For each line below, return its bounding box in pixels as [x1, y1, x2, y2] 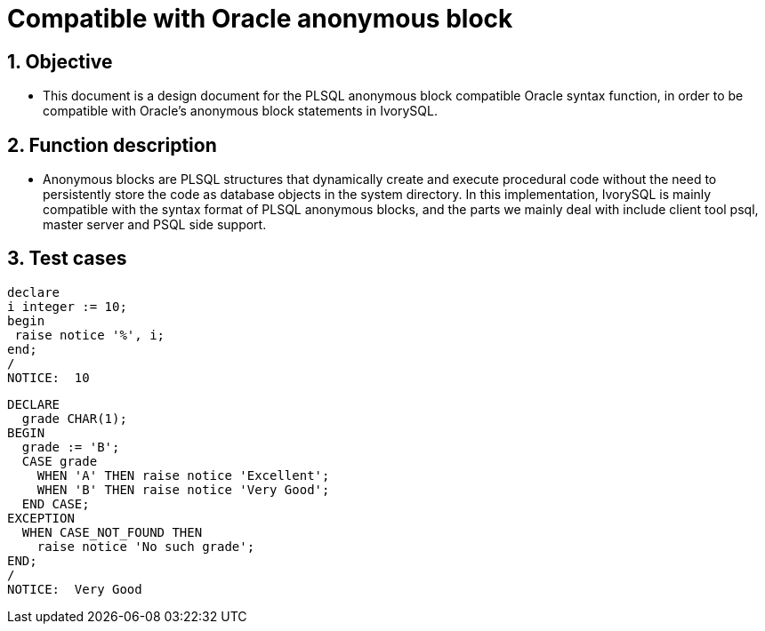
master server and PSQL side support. [43, 217, 267, 233]
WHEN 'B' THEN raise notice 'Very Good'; [36, 482, 330, 497]
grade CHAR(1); [21, 411, 127, 426]
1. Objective [7, 50, 113, 73]
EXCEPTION [7, 510, 75, 525]
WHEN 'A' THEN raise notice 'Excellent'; [36, 467, 330, 483]
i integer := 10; [7, 299, 127, 314]
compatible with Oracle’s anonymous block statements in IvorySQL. [43, 103, 438, 119]
